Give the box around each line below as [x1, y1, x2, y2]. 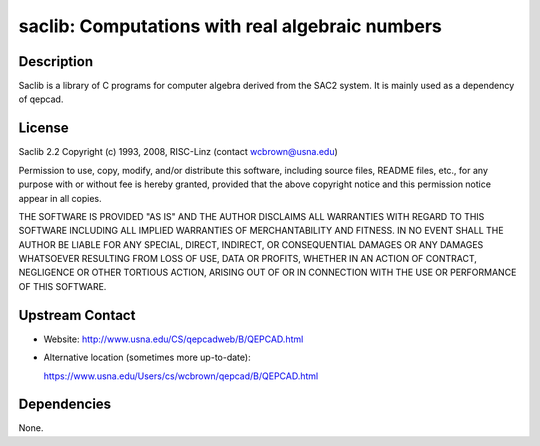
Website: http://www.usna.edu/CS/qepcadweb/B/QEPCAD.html [43, 333, 304, 345]
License [18, 120, 69, 137]
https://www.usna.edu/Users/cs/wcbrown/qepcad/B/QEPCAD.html [43, 370, 319, 382]
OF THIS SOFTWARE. [18, 280, 107, 292]
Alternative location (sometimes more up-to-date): [43, 351, 251, 364]
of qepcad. [18, 93, 64, 105]
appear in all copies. [18, 192, 102, 204]
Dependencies [18, 396, 112, 413]
